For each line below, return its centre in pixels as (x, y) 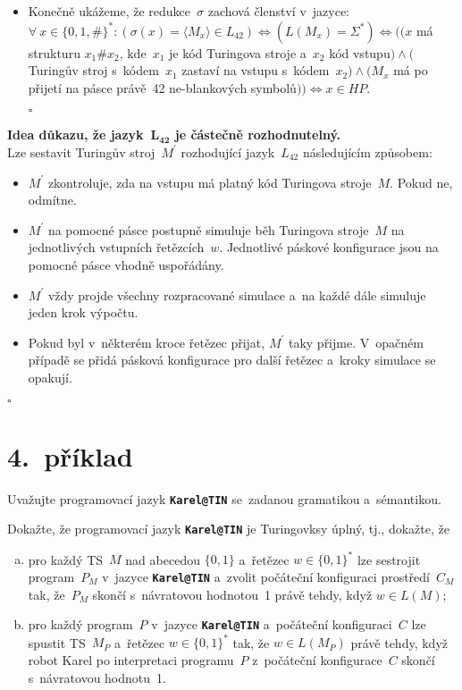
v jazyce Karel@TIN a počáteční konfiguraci (272, 624)
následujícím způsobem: (367, 151)
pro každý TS (66, 559)
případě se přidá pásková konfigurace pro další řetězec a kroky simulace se (232, 360)
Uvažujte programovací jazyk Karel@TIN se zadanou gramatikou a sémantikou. (224, 498)
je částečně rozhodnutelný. (258, 135)
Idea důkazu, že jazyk (76, 135)
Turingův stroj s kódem (93, 70)
